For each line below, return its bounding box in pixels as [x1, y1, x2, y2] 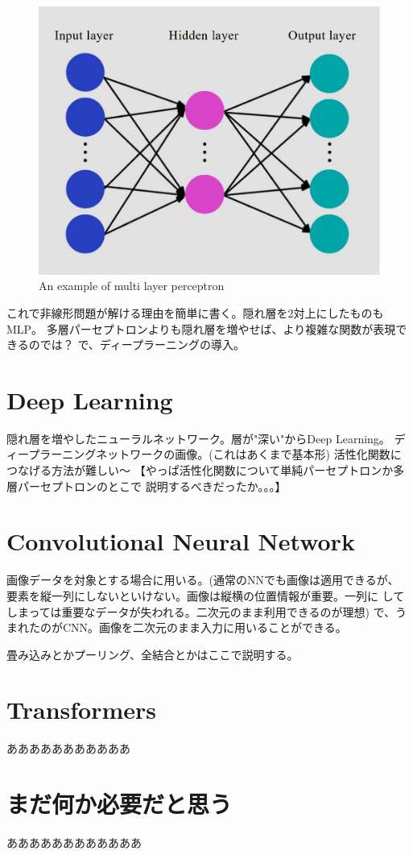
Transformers [6, 693, 157, 726]
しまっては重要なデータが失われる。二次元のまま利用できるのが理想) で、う [6, 603, 407, 620]
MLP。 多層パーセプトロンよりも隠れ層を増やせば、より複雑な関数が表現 [6, 320, 396, 337]
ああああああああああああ [6, 834, 142, 851]
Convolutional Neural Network [6, 525, 355, 558]
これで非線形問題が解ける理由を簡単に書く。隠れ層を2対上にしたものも [6, 304, 384, 321]
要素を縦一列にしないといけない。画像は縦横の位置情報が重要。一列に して [6, 587, 405, 604]
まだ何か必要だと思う [6, 787, 233, 820]
